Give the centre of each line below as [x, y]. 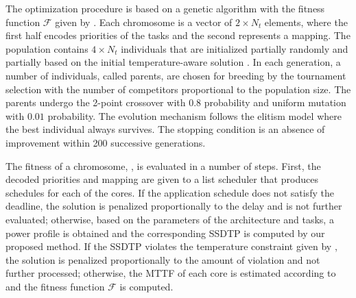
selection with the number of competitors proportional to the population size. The [178, 89]
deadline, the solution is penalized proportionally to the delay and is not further [174, 206]
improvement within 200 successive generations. [106, 142]
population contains [47, 48]
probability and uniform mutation [275, 102]
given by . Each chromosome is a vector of [144, 22]
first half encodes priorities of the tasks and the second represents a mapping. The [178, 35]
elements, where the [306, 22]
